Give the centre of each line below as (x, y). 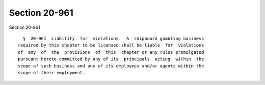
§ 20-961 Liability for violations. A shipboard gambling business (113, 38)
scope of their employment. (52, 73)
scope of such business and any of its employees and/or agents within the (111, 66)
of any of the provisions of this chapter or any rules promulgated (111, 52)
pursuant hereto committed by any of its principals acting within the (111, 59)
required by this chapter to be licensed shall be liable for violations (111, 45)
